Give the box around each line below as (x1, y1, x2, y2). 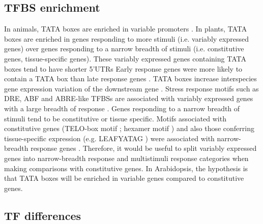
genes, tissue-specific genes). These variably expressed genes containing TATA (4, 53, 246, 63)
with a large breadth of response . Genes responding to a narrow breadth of (4, 103, 240, 113)
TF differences (4, 207, 81, 223)
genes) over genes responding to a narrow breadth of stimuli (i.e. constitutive (4, 43, 244, 54)
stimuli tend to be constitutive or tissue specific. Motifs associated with (4, 113, 226, 123)
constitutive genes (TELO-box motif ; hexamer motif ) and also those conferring (4, 123, 254, 134)
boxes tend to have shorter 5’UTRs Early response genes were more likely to (4, 63, 243, 74)
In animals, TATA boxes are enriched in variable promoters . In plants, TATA (4, 23, 247, 34)
